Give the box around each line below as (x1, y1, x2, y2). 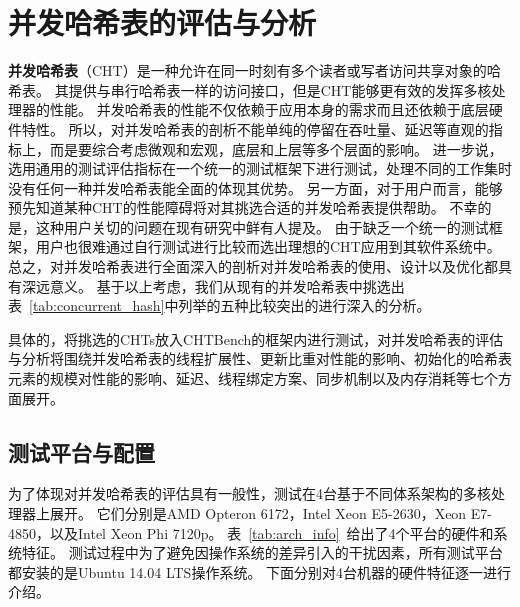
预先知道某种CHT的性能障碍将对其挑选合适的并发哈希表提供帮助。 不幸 (8, 197, 478, 218)
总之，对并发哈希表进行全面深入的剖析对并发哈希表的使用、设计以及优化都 (8, 256, 498, 277)
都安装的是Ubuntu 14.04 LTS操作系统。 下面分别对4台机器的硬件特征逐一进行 (8, 561, 512, 582)
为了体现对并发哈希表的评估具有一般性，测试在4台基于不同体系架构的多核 (8, 483, 491, 504)
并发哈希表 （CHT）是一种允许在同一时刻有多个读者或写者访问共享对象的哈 (8, 60, 501, 81)
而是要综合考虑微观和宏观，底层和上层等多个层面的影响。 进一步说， (49, 138, 503, 159)
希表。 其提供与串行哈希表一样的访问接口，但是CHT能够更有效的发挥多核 (8, 79, 492, 100)
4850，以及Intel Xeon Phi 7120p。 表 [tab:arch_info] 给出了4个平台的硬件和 (8, 522, 494, 543)
